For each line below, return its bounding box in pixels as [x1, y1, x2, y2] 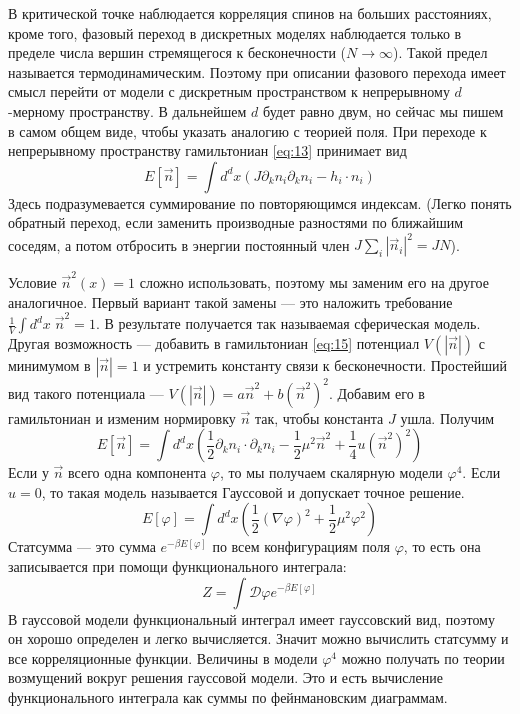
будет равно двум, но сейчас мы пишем [263, 100, 504, 121]
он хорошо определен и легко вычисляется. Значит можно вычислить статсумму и [8, 628, 509, 649]
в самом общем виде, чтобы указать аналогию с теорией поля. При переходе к [8, 120, 487, 141]
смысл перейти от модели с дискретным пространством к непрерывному [8, 81, 450, 102]
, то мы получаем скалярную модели [220, 462, 443, 483]
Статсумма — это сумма [8, 536, 156, 557]
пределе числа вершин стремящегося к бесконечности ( [8, 42, 347, 63]
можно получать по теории [341, 647, 505, 668]
